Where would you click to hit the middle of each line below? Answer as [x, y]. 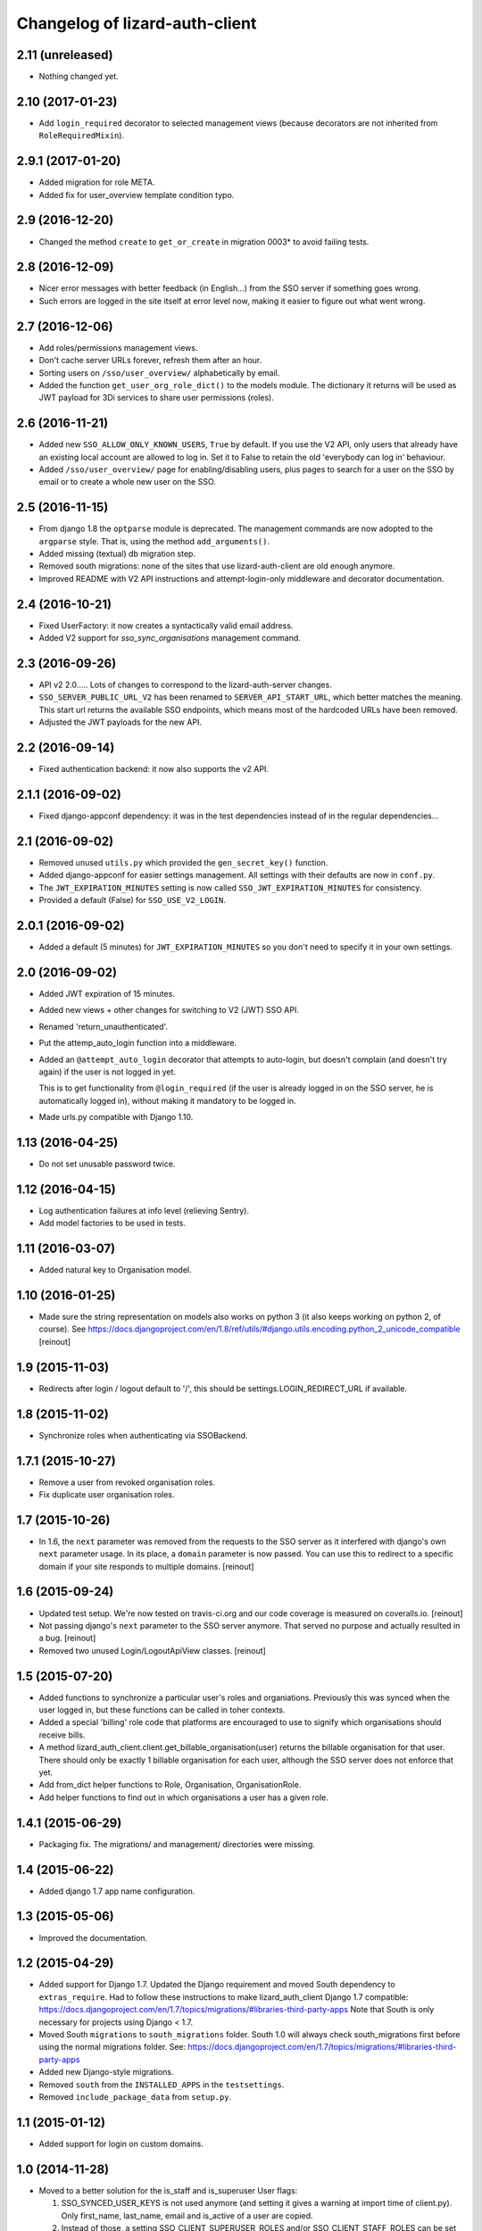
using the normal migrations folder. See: [112, 2047]
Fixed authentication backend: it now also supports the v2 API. [154, 769]
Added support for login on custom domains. [121, 2144]
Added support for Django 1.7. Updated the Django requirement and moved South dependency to [217, 1985]
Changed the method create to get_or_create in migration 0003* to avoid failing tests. [204, 242]
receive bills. [62, 1735]
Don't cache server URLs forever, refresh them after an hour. [150, 361]
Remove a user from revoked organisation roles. [127, 1482]
